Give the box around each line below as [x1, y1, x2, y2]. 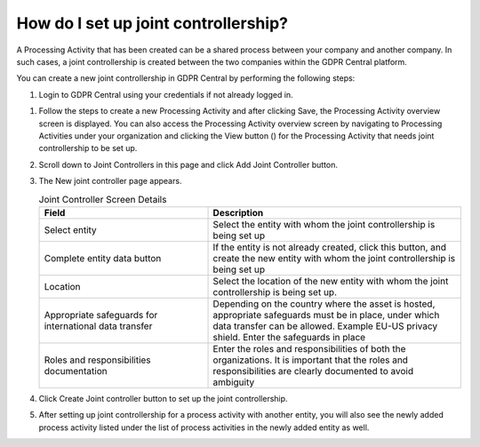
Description [212, 206, 264, 219]
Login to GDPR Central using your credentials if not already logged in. [38, 89, 293, 100]
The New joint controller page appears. [38, 176, 182, 187]
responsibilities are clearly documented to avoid [212, 364, 413, 377]
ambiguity [212, 376, 255, 388]
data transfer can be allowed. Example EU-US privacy [212, 320, 438, 332]
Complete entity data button [44, 251, 162, 264]
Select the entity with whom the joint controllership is [212, 218, 436, 230]
